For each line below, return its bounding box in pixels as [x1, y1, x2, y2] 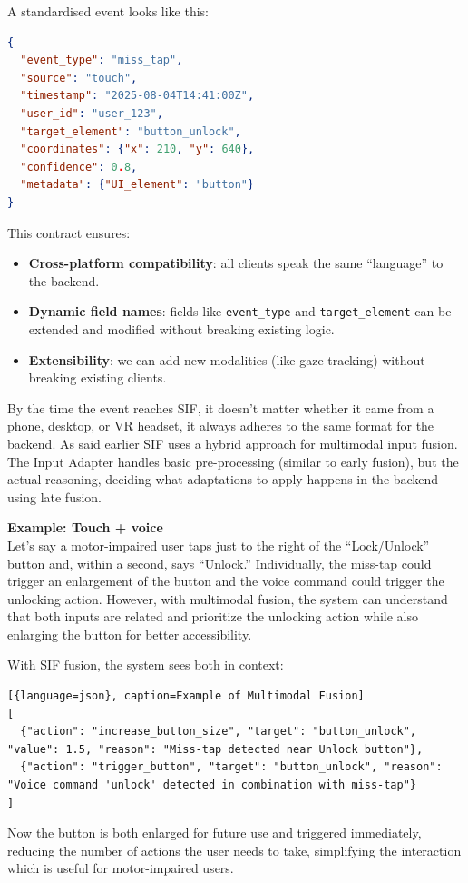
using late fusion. [7, 487, 102, 506]
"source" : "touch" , [20, 71, 138, 84]
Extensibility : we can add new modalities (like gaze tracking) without [28, 350, 425, 369]
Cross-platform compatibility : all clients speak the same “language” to [28, 253, 444, 273]
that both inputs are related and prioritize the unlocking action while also [7, 607, 419, 626]
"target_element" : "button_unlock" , [20, 124, 241, 138]
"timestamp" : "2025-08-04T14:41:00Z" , [20, 89, 255, 103]
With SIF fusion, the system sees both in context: [7, 655, 284, 674]
